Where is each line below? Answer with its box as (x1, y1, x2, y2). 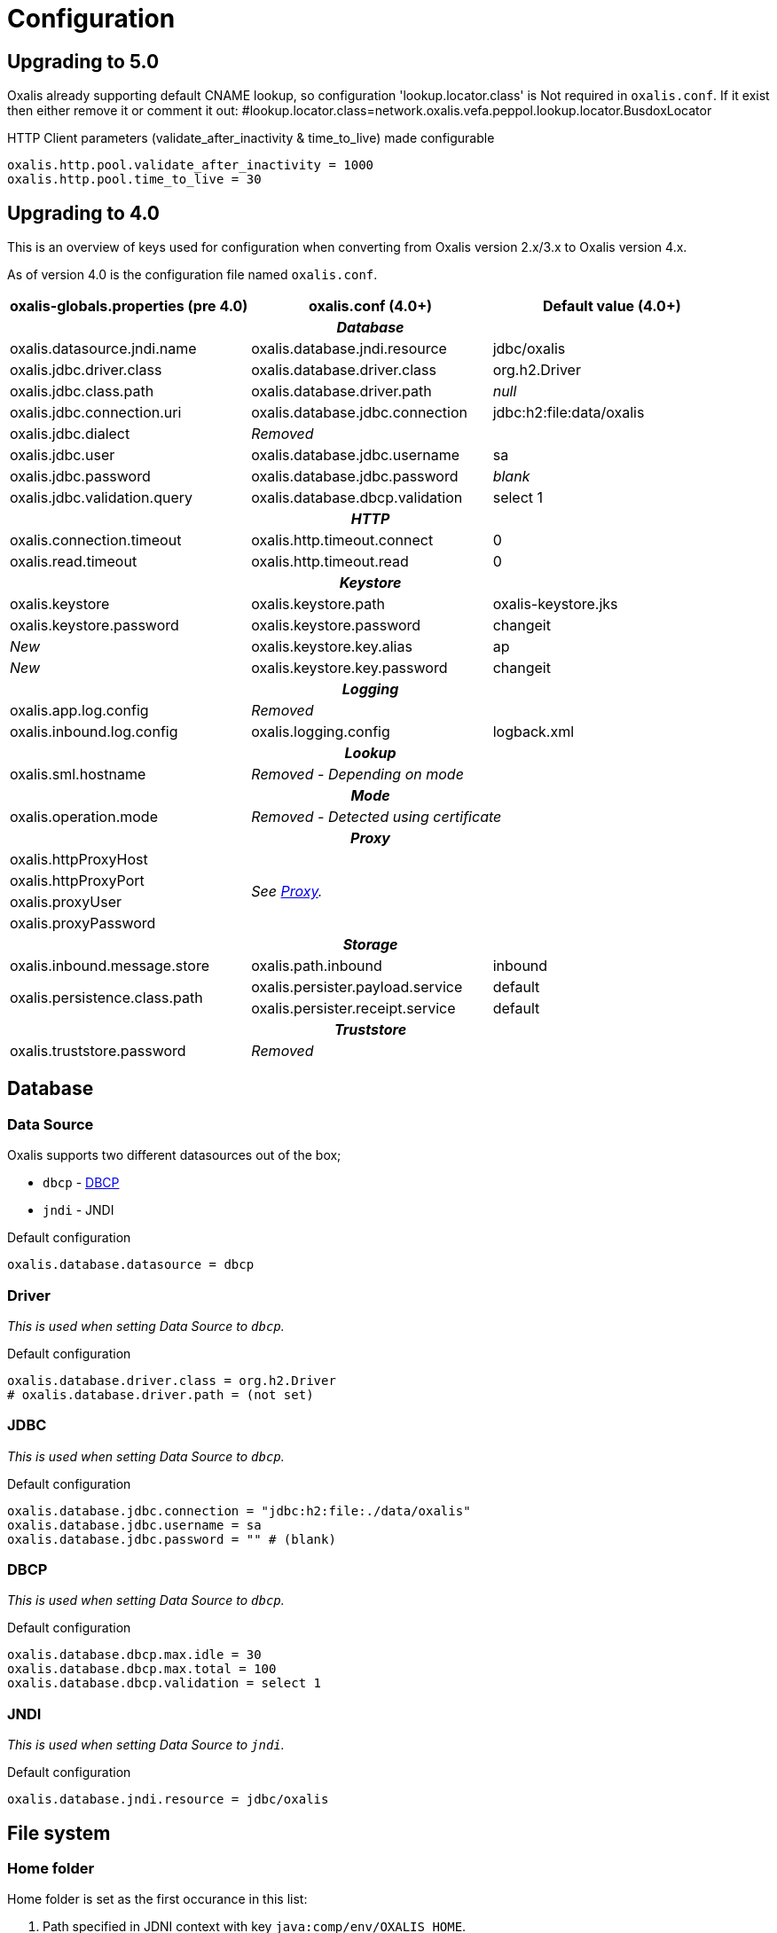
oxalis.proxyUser (10, 893, 122, 912)
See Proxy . (251, 882, 323, 901)
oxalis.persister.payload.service (251, 978, 463, 997)
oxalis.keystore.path (251, 595, 385, 614)
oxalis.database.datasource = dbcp (7, 1257, 255, 1272)
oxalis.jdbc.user (10, 446, 115, 465)
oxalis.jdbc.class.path (10, 382, 154, 401)
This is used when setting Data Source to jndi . (7, 1737, 285, 1753)
